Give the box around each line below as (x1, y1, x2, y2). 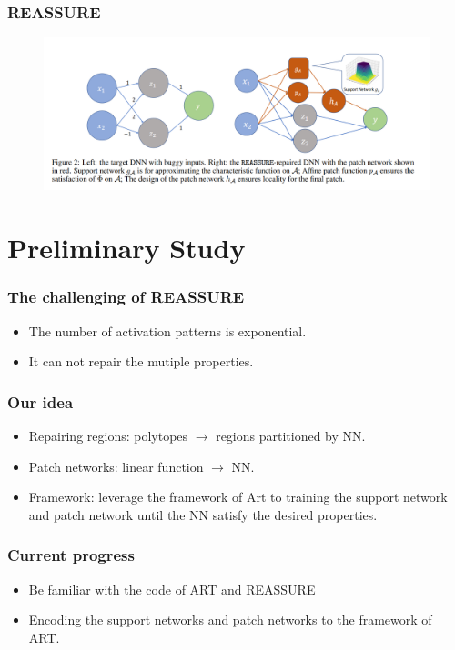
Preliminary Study (7, 229, 246, 266)
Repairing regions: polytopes (28, 425, 188, 445)
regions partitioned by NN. (216, 425, 366, 445)
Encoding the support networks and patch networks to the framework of (28, 610, 432, 629)
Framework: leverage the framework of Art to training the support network (28, 487, 448, 506)
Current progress (7, 544, 135, 566)
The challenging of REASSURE (7, 285, 245, 308)
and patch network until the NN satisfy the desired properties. (28, 505, 378, 524)
